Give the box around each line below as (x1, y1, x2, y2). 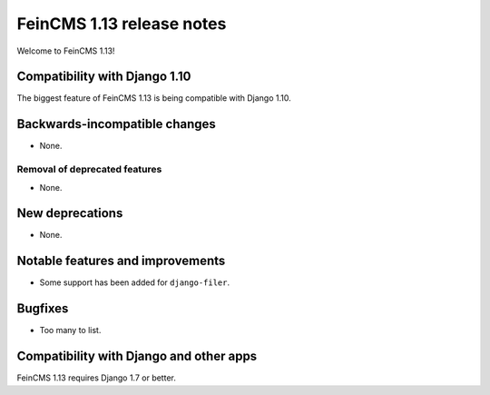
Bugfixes (16, 301, 69, 317)
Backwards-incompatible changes (16, 116, 217, 132)
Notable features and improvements (16, 253, 226, 269)
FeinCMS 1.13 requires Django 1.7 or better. (16, 372, 176, 383)
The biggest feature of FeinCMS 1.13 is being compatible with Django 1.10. (16, 93, 291, 104)
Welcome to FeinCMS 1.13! (16, 45, 115, 56)
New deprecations (16, 205, 123, 222)
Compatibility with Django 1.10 (16, 69, 191, 84)
